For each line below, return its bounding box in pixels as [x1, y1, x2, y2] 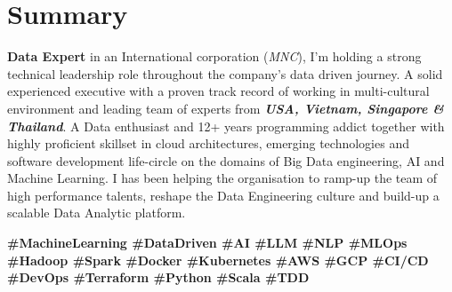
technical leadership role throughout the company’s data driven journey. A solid [7, 64, 443, 83]
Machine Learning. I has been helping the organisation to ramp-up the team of [7, 169, 438, 187]
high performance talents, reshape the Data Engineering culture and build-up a [7, 185, 440, 204]
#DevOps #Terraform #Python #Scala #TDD [7, 268, 310, 287]
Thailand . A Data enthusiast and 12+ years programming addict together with [7, 116, 445, 135]
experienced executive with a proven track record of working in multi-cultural [7, 82, 430, 100]
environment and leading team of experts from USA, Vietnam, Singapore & [7, 99, 444, 117]
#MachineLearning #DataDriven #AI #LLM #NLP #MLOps [7, 233, 408, 252]
